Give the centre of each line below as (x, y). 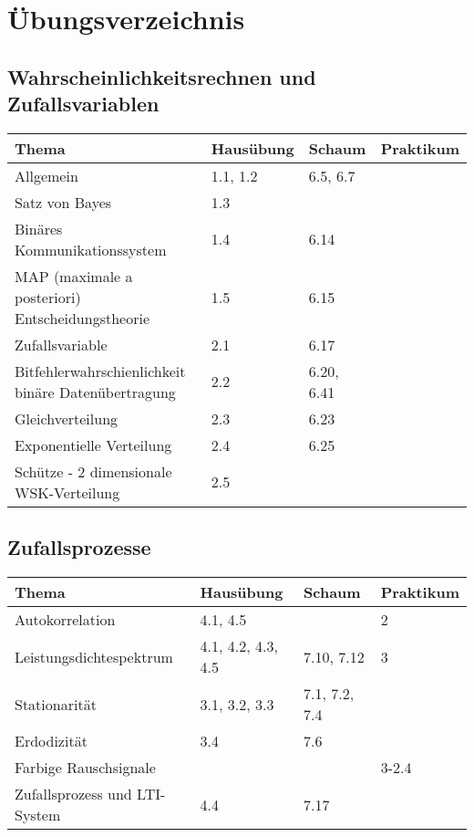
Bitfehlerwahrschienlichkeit (100, 371)
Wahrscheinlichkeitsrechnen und (162, 76)
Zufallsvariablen (83, 104)
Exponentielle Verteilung (93, 445)
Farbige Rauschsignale (85, 768)
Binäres (39, 228)
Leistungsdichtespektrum (94, 656)
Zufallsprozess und (73, 794)
